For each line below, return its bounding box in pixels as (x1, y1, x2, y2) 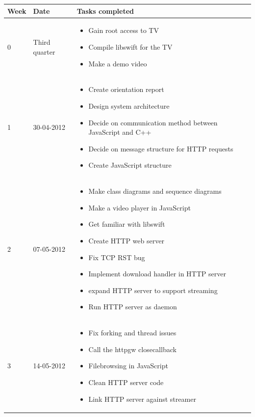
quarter (33, 46, 55, 57)
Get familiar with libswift (88, 219, 165, 229)
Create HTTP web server (88, 235, 164, 245)
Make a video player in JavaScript (88, 202, 191, 212)
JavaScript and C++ (88, 127, 152, 137)
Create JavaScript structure (88, 160, 172, 170)
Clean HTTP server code (88, 377, 164, 387)
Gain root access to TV (88, 25, 159, 35)
